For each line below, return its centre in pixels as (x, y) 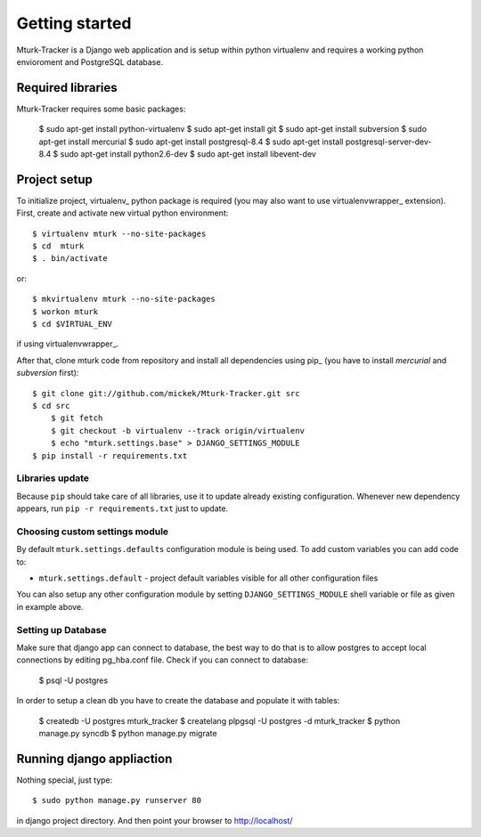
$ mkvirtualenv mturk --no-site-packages (124, 299)
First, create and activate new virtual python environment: (122, 213)
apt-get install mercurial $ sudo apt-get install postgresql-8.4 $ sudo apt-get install (191, 142)
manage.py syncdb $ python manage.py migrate (128, 733)
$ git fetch (77, 418)
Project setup (55, 179)
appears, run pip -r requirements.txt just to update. (122, 508)
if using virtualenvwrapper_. (68, 344)
